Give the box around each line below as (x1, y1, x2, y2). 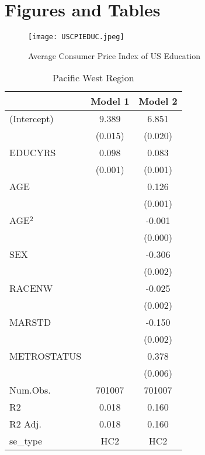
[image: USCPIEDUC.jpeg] (28, 33, 124, 42)
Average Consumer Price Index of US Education (28, 49, 200, 61)
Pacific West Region (53, 71, 134, 85)
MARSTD (9, 315, 51, 329)
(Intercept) (9, 112, 54, 126)
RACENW (9, 281, 53, 295)
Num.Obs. (9, 383, 51, 397)
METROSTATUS (9, 349, 82, 363)
